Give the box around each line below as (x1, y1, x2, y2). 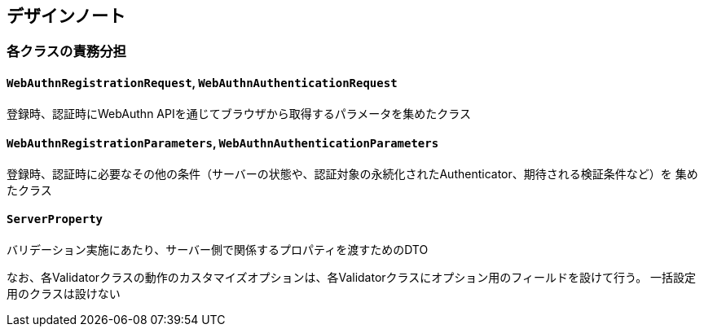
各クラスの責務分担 (7, 43, 126, 60)
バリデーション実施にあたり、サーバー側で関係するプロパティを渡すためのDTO (7, 243, 429, 257)
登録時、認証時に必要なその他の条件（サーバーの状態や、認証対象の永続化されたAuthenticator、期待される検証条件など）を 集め (7, 166, 698, 181)
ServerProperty (7, 213, 103, 226)
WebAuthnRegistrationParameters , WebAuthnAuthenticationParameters (7, 136, 439, 151)
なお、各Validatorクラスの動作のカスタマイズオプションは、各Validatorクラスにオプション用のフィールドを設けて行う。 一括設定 (7, 270, 697, 285)
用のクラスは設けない (7, 287, 121, 301)
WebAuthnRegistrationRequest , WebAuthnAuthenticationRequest (7, 76, 398, 90)
